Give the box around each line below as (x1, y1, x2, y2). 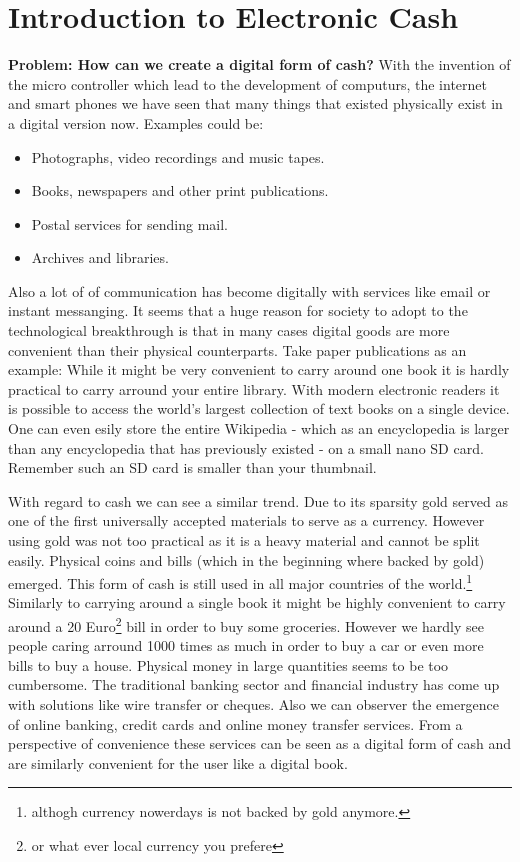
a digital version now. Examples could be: (8, 112, 264, 133)
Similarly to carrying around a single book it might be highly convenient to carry (8, 592, 506, 613)
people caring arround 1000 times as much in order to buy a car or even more (8, 635, 484, 656)
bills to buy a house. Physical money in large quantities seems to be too (8, 654, 449, 675)
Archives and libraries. (31, 247, 169, 268)
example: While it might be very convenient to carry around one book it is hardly (8, 359, 510, 380)
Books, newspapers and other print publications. (31, 180, 329, 201)
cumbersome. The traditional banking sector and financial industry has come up (8, 674, 500, 695)
